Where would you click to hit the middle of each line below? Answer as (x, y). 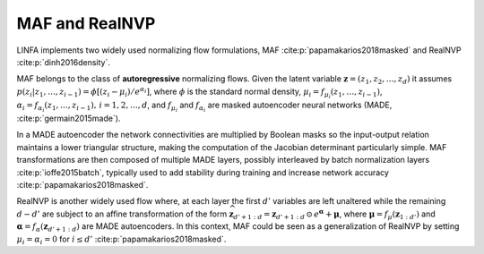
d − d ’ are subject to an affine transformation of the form (122, 214)
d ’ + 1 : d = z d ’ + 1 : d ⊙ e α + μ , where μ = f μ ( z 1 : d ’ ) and (335, 214)
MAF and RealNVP (86, 23)
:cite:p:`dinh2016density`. (64, 62)
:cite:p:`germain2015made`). (69, 119)
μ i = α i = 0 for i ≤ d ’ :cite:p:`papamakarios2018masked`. (121, 240)
